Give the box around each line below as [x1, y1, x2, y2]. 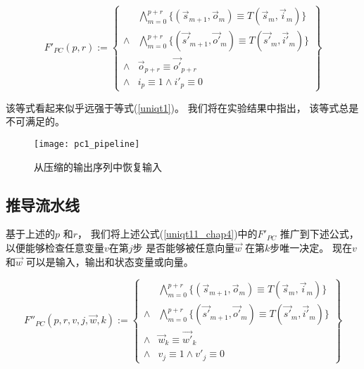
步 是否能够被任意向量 [132, 240, 235, 254]
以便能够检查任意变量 [6, 240, 104, 254]
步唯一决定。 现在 [270, 240, 352, 254]
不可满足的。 [6, 114, 65, 129]
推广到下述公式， [280, 226, 359, 241]
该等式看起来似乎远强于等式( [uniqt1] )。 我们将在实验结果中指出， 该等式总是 [6, 100, 359, 115]
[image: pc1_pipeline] [34, 138, 140, 149]
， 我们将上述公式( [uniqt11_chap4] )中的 [77, 226, 258, 241]
